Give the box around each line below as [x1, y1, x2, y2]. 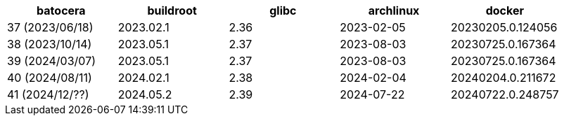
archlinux [368, 3, 420, 17]
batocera [37, 3, 86, 17]
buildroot [147, 3, 197, 17]
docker [485, 3, 524, 17]
